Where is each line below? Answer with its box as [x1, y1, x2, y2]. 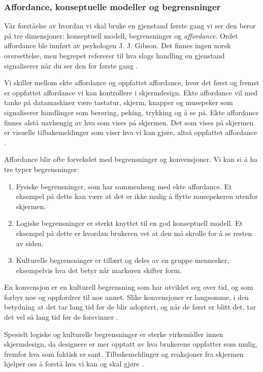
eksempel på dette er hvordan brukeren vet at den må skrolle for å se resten [16, 227, 252, 238]
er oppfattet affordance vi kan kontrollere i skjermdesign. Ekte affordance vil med [4, 87, 258, 97]
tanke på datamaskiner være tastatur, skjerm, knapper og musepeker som [4, 97, 233, 108]
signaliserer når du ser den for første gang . [4, 60, 138, 71]
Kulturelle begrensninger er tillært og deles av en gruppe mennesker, [16, 255, 229, 265]
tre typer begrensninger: [4, 163, 79, 174]
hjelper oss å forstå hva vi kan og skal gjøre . [4, 358, 144, 369]
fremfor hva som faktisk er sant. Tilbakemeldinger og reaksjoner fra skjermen [4, 348, 244, 359]
